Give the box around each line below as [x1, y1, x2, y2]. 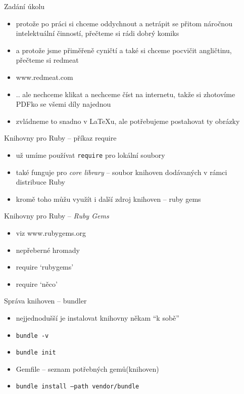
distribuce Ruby [16, 177, 65, 187]
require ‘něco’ [16, 278, 58, 289]
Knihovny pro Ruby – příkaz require [4, 133, 117, 143]
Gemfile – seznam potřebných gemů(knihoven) [16, 363, 159, 374]
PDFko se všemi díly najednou [16, 99, 111, 109]
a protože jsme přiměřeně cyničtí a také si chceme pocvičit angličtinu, [16, 45, 232, 55]
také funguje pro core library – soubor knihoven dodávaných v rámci [16, 166, 227, 177]
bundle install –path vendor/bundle [16, 383, 139, 390]
